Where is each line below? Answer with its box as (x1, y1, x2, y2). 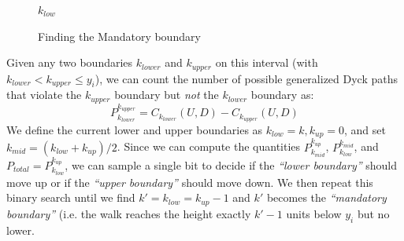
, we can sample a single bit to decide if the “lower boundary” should (65, 156, 397, 173)
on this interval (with (215, 54, 318, 71)
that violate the (6, 86, 82, 103)
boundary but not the (114, 86, 219, 103)
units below (286, 205, 342, 221)
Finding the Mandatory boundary (38, 27, 201, 44)
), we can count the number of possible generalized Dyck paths (95, 70, 398, 86)
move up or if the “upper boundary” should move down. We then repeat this (6, 173, 373, 190)
